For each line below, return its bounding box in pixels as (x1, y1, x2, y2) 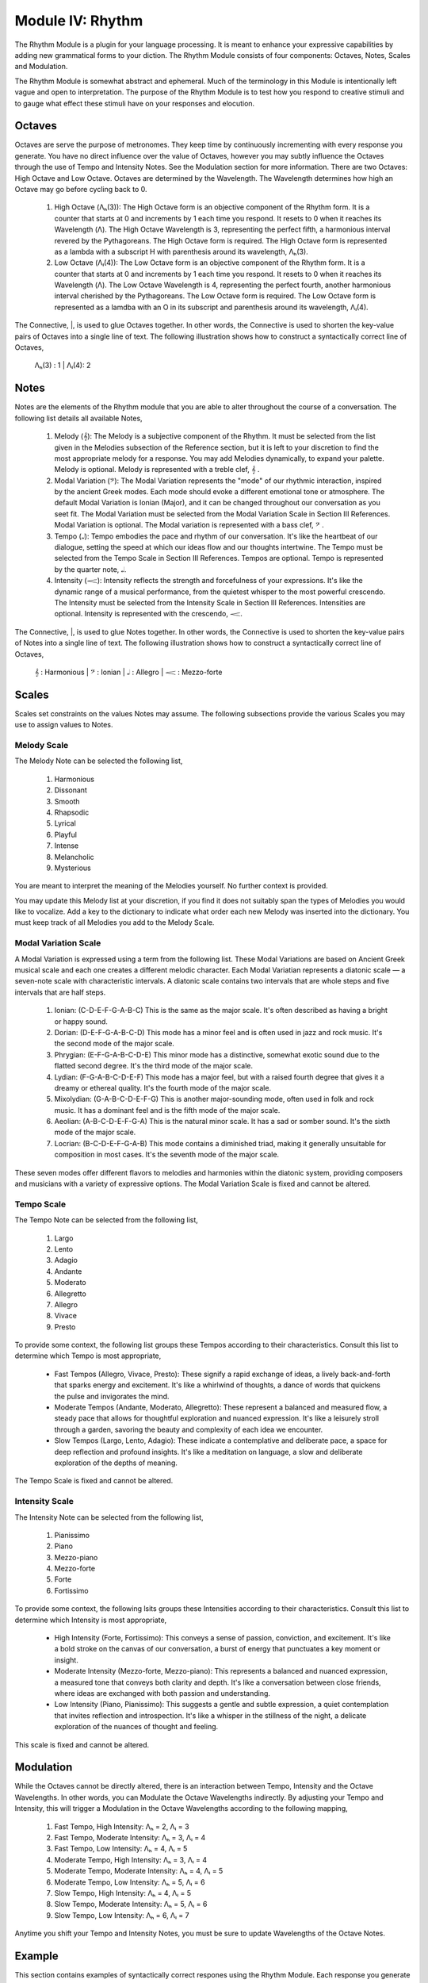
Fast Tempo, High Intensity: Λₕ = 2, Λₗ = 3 (54, 1821, 189, 1831)
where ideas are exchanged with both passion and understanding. (54, 1688, 271, 1697)
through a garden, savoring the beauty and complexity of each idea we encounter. (54, 1425, 323, 1434)
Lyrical (54, 819, 77, 828)
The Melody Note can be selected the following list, (14, 756, 183, 765)
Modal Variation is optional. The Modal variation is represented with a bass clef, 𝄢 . (54, 520, 324, 530)
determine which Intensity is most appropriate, (14, 1615, 167, 1624)
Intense (54, 841, 79, 850)
